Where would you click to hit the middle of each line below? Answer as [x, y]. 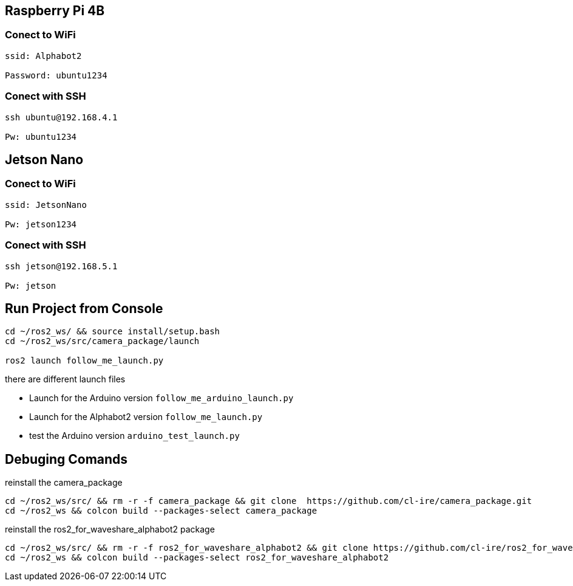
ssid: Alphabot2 [43, 56]
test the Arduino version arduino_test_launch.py [134, 436]
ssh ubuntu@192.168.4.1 [61, 117]
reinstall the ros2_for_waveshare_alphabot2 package [110, 529]
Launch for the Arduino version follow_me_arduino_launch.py [161, 398]
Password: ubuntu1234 [56, 75]
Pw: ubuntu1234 [41, 136]
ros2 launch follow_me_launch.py [84, 361]
